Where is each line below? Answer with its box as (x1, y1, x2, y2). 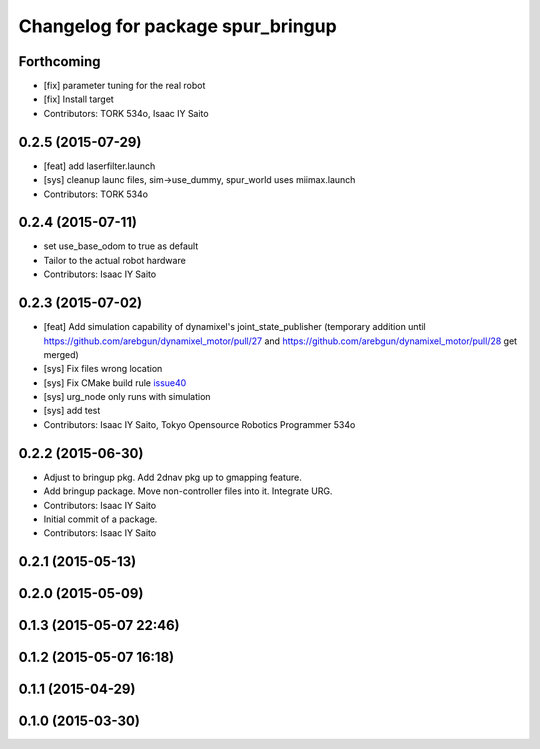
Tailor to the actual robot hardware (43, 254, 187, 266)
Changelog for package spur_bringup (18, 15, 337, 37)
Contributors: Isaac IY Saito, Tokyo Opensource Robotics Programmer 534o (43, 418, 356, 430)
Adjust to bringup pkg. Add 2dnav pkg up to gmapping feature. (43, 471, 302, 483)
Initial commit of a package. (43, 513, 158, 525)
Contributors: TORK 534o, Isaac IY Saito (43, 107, 209, 119)
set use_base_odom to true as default (43, 240, 199, 252)
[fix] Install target (43, 93, 114, 105)
